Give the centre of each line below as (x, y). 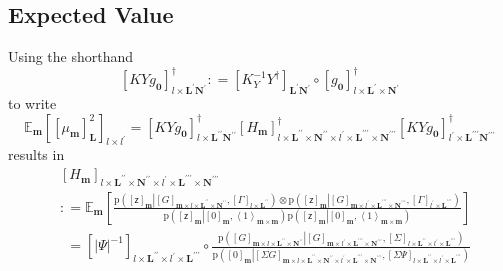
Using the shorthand (71, 56)
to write (32, 103)
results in (36, 154)
